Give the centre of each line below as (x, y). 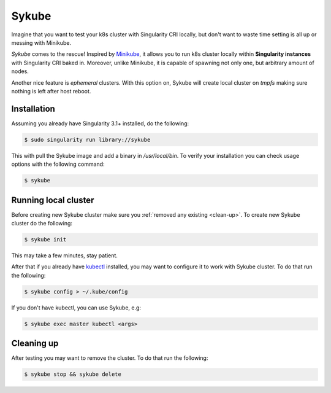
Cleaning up (35, 344)
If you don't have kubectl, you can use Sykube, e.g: (76, 308)
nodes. (20, 71)
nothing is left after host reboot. (51, 91)
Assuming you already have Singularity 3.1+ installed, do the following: (100, 123)
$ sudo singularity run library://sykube (87, 139)
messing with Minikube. (41, 42)
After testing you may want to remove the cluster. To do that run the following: (110, 358)
